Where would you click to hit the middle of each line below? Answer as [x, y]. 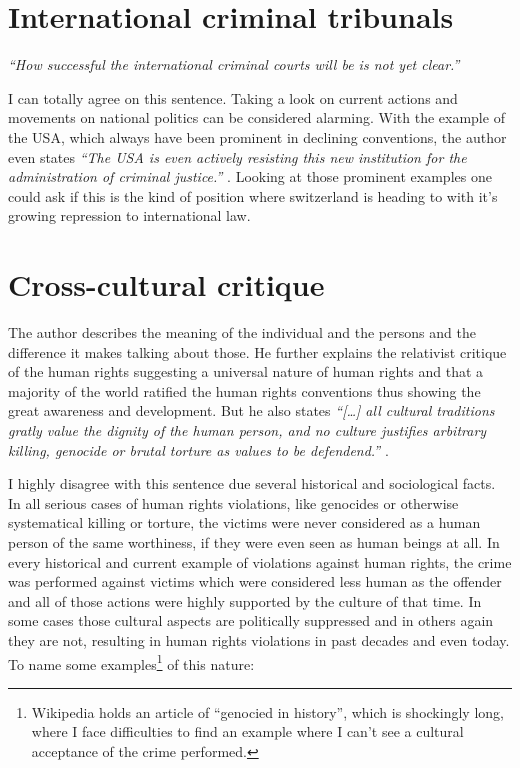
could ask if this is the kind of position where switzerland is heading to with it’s [253, 195]
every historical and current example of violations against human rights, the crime [260, 561]
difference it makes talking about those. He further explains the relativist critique [257, 351]
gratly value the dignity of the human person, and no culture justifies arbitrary [247, 429]
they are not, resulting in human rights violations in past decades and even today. [259, 639]
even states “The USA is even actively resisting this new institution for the [237, 156]
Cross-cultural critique [166, 284]
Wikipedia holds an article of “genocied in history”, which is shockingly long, [267, 711]
